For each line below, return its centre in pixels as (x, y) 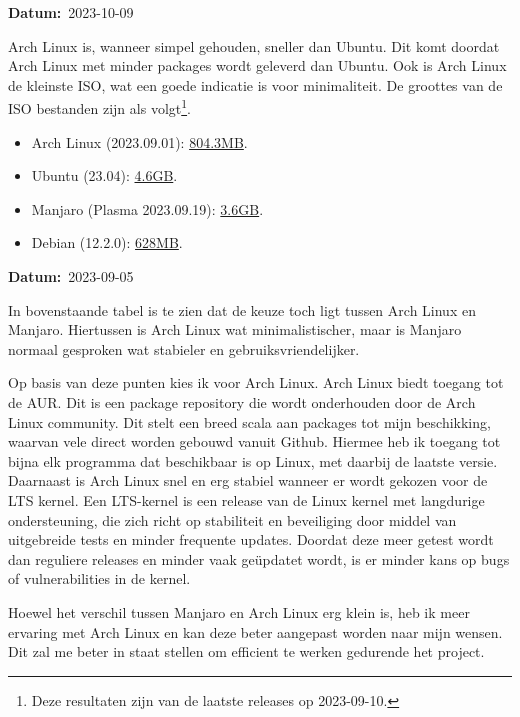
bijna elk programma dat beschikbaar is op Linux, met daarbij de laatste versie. (253, 460)
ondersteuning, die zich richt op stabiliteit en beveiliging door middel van (232, 519)
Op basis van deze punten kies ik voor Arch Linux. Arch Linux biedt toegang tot (256, 382)
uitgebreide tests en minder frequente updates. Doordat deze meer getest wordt (251, 539)
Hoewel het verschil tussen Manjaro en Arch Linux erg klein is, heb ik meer (239, 611)
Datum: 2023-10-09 (71, 12)
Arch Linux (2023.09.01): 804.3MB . (139, 141)
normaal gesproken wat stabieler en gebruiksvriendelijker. (184, 348)
